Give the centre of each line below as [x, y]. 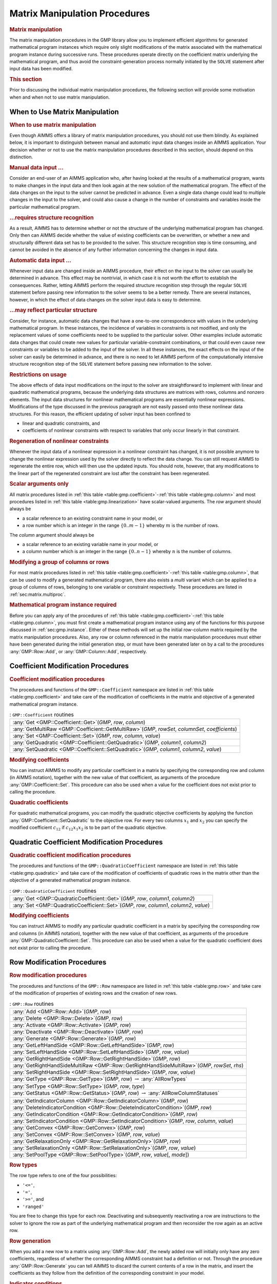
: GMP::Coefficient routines [42, 715]
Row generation [30, 1241]
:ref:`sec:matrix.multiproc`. [38, 594]
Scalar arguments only [39, 484]
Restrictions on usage [38, 374]
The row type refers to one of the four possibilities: [63, 1176]
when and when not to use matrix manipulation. [60, 97]
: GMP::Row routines [32, 1004]
